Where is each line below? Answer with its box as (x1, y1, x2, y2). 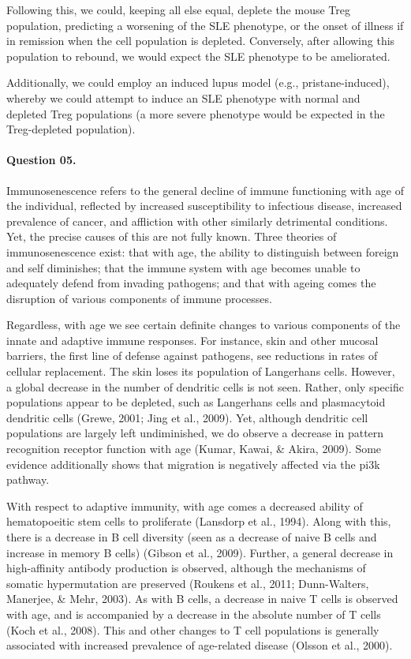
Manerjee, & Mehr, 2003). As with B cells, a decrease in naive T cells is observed (6, 590, 398, 607)
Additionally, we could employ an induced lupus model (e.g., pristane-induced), (6, 74, 390, 91)
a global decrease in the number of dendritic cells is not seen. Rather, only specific (6, 378, 404, 395)
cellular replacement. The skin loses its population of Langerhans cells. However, (6, 363, 395, 380)
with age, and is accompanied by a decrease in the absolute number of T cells (6, 605, 381, 622)
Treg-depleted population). (6, 121, 136, 137)
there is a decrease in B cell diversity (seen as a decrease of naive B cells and (6, 529, 377, 545)
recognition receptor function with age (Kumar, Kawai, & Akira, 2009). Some (6, 440, 382, 457)
